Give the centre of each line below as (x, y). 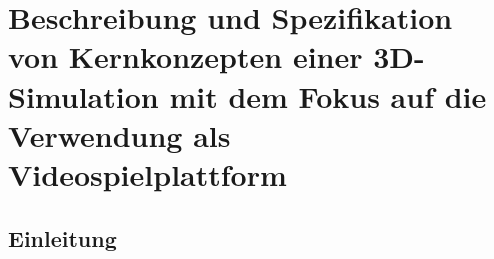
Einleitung (62, 237)
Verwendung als (119, 134)
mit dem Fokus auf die (328, 95)
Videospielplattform (147, 173)
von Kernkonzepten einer (185, 56)
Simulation (83, 95)
